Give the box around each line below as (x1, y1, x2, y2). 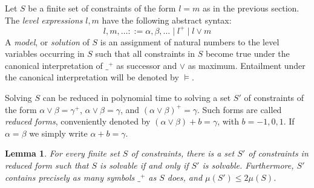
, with (217, 115, 239, 128)
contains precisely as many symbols (5, 170, 135, 183)
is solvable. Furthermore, (202, 159, 294, 172)
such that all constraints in (95, 47, 195, 60)
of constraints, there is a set (131, 147, 235, 160)
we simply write (29, 126, 88, 139)
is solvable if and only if (100, 159, 189, 172)
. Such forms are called (197, 103, 282, 115)
